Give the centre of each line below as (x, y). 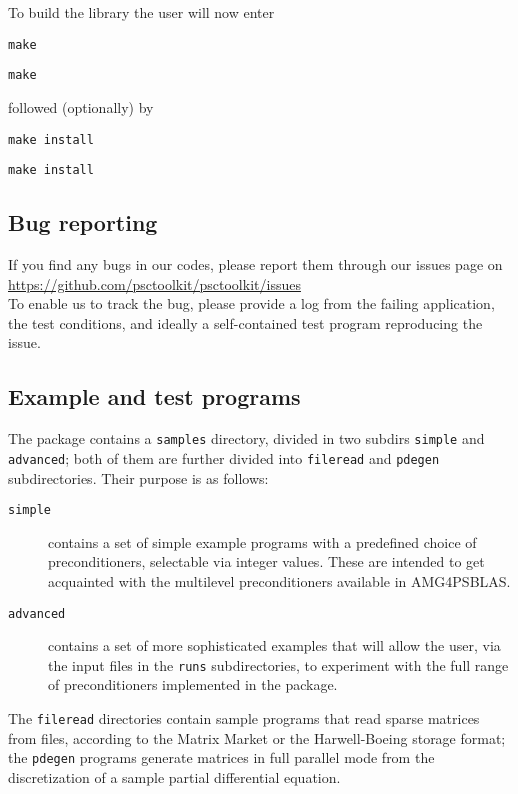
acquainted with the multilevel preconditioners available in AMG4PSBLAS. (279, 580)
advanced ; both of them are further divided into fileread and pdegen (224, 457)
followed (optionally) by (81, 106)
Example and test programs (154, 396)
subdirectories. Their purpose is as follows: (138, 477)
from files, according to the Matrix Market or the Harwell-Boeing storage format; (257, 737)
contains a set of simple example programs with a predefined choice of (262, 541)
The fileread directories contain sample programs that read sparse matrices (244, 718)
